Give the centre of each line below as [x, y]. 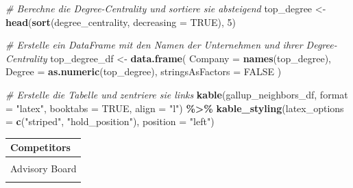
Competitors [40, 147]
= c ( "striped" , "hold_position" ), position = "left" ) [110, 121]
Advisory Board [44, 169]
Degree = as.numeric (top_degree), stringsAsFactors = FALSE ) [144, 71]
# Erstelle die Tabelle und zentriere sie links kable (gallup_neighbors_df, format [177, 94]
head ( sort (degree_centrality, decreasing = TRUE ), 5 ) [121, 22]
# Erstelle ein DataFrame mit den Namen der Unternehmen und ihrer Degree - [171, 45]
